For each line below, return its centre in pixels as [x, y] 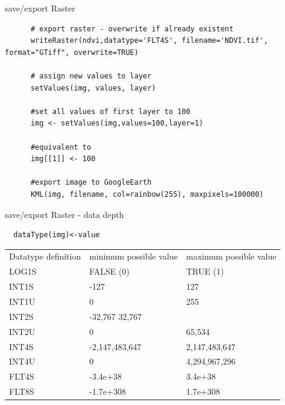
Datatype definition [45, 256]
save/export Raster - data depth [64, 214]
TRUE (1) [205, 271]
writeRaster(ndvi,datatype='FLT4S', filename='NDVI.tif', [149, 41]
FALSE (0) [109, 271]
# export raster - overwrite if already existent [132, 29]
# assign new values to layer [91, 76]
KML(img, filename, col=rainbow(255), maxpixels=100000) [147, 194]
